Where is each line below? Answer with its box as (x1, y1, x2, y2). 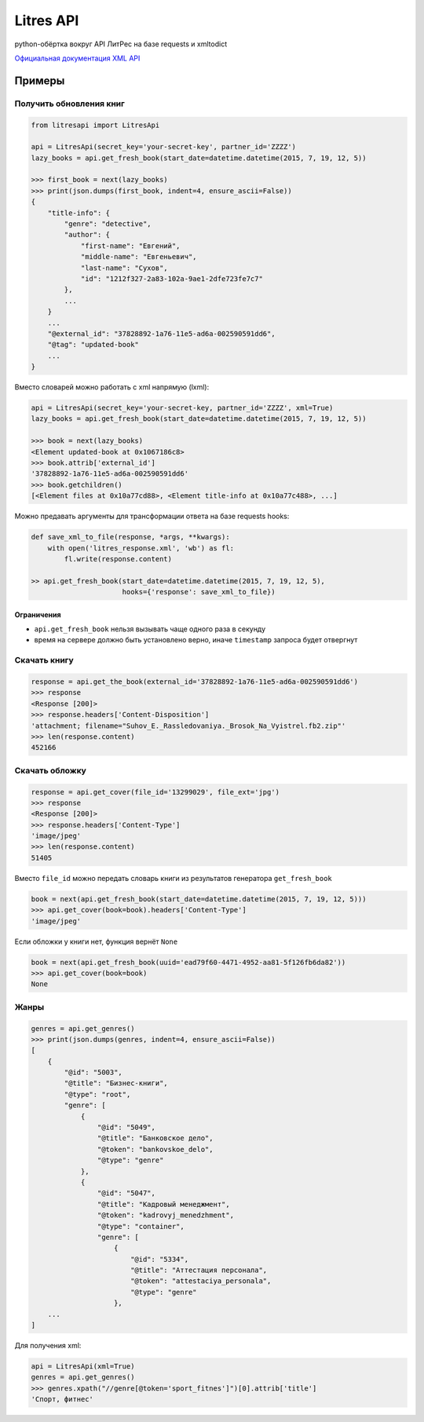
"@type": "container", (97, 1222, 185, 1230)
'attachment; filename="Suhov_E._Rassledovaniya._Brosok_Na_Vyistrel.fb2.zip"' (31, 721, 346, 730)
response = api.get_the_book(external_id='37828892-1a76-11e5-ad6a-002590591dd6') (31, 678, 359, 686)
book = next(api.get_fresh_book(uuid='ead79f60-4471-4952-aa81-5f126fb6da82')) (31, 958, 346, 967)
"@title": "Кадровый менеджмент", (97, 1200, 231, 1208)
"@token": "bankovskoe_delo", (97, 1145, 214, 1153)
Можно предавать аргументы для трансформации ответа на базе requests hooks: (14, 511, 290, 521)
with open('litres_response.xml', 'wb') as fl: (47, 543, 235, 553)
